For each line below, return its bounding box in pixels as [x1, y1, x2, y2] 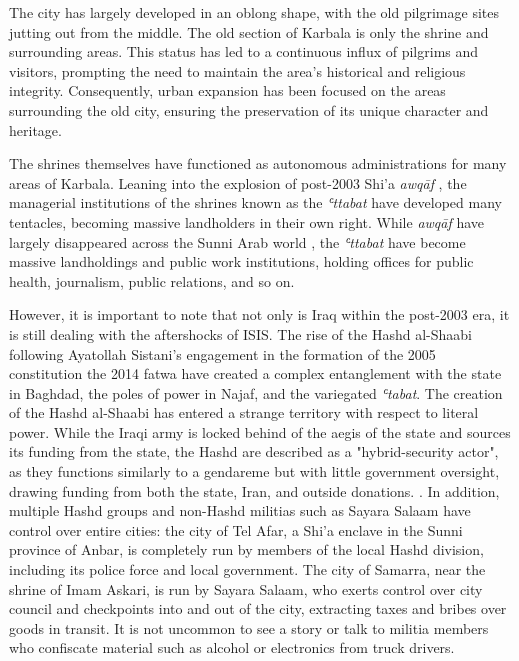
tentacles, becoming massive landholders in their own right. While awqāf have [9, 211, 484, 232]
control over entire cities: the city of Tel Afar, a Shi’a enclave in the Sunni [9, 519, 463, 540]
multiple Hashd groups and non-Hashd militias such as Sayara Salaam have [9, 500, 471, 521]
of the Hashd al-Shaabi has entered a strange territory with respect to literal [9, 402, 479, 423]
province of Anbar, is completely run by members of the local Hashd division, [9, 539, 484, 560]
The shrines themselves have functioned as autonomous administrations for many [9, 153, 507, 174]
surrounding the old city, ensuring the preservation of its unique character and [9, 99, 489, 120]
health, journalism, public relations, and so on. [9, 270, 295, 291]
